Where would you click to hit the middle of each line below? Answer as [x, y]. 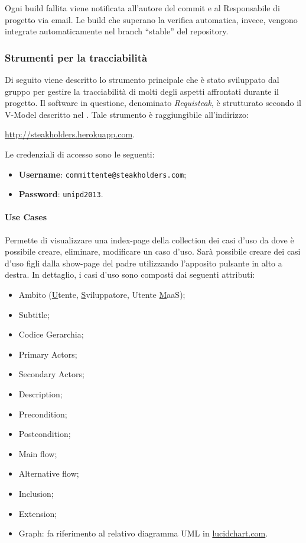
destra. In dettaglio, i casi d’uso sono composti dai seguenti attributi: [130, 274]
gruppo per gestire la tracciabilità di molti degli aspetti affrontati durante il [142, 91]
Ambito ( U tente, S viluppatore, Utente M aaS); [102, 295]
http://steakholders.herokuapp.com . [70, 134]
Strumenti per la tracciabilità [76, 57]
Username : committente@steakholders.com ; [102, 174]
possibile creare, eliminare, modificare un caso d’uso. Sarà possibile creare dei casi [153, 251]
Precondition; [43, 414]
